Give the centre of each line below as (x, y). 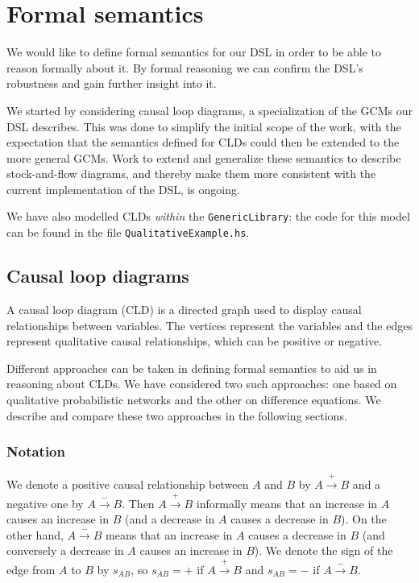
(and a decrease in (170, 519)
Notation (36, 451)
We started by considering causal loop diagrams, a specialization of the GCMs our (209, 110)
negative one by (45, 503)
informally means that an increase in (287, 503)
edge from (31, 569)
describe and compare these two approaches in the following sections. (177, 415)
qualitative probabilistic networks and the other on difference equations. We (194, 399)
